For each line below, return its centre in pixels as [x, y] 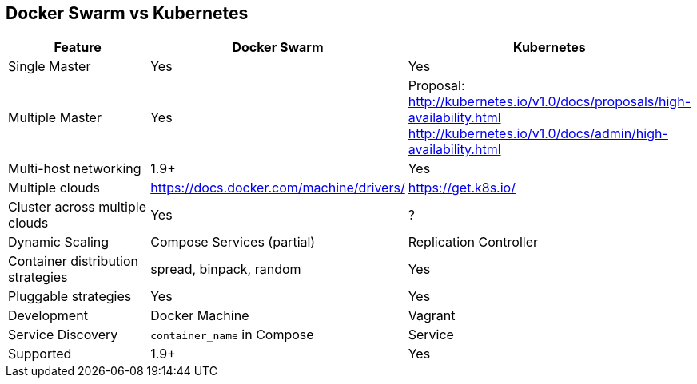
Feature [78, 48]
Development [48, 316]
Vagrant [432, 316]
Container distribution [74, 261]
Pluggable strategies [70, 297]
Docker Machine [200, 316]
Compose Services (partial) [233, 242]
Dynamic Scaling [59, 242]
